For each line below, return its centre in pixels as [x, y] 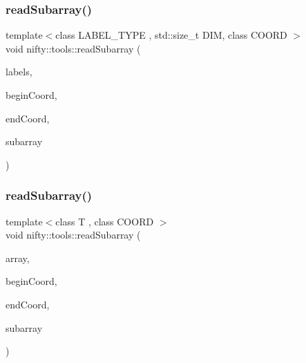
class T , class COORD [105, 221]
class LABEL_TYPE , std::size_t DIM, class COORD [171, 35]
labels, [19, 72]
